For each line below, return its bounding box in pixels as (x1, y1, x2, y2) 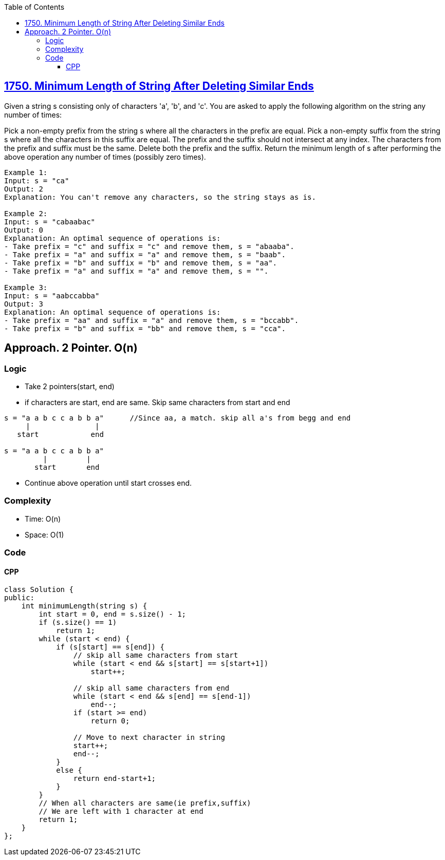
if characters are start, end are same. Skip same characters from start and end (25, 398, 290, 407)
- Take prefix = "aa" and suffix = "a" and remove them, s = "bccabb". (4, 316, 299, 324)
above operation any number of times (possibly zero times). (4, 152, 206, 161)
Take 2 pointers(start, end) (25, 382, 115, 391)
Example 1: (4, 168, 48, 177)
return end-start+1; (73, 774, 156, 783)
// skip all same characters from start (73, 651, 238, 660)
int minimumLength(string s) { (21, 602, 147, 610)
